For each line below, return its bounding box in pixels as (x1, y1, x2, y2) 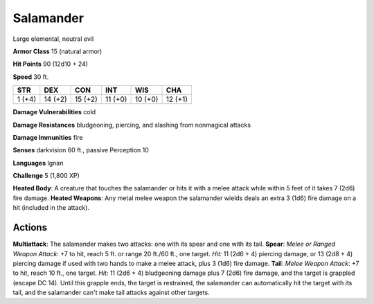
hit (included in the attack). (12, 204, 90, 212)
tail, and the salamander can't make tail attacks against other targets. (12, 288, 211, 297)
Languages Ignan (12, 159, 64, 167)
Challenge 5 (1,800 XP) (12, 172, 80, 180)
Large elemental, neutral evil (12, 35, 94, 43)
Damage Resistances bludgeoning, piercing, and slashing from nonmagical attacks (12, 120, 251, 129)
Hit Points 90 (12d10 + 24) (12, 60, 89, 69)
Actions (12, 222, 48, 233)
